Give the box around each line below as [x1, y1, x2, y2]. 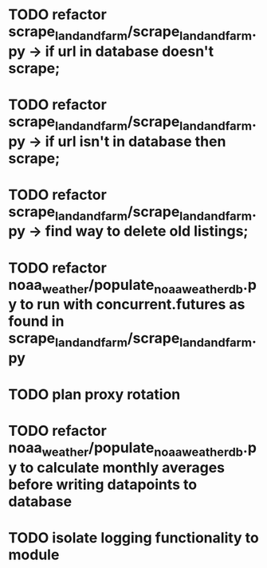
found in [8, 312, 65, 331]
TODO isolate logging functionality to [8, 528, 259, 546]
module [8, 546, 60, 563]
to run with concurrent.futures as [19, 296, 245, 314]
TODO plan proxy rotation [8, 385, 181, 403]
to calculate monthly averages [19, 458, 226, 476]
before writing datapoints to [8, 476, 198, 493]
